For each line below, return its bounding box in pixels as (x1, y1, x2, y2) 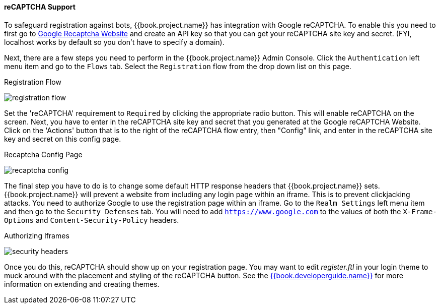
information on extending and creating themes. (4, 279, 160, 288)
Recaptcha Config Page (4, 150, 83, 159)
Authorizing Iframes (4, 231, 69, 240)
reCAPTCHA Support (4, 3, 76, 11)
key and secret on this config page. (4, 134, 121, 143)
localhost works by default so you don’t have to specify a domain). (4, 37, 225, 46)
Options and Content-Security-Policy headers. (4, 215, 179, 224)
